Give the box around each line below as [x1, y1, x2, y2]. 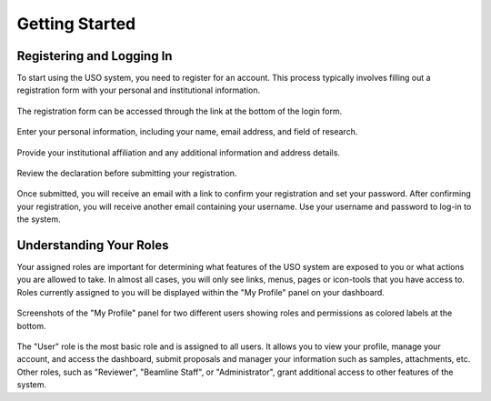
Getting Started [16, 14, 136, 34]
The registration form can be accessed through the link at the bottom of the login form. [16, 105, 343, 116]
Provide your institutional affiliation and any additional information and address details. [16, 146, 341, 158]
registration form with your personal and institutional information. [16, 85, 261, 95]
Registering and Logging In [16, 48, 173, 64]
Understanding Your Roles [16, 237, 169, 253]
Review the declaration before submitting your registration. [16, 168, 237, 179]
